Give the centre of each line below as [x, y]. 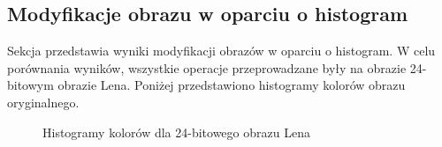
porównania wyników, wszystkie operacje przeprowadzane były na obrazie [207, 67]
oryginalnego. [43, 102]
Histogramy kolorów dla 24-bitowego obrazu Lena [176, 132]
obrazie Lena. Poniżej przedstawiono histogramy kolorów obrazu [232, 85]
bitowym [30, 85]
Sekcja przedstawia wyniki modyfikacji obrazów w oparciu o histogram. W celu [221, 51]
